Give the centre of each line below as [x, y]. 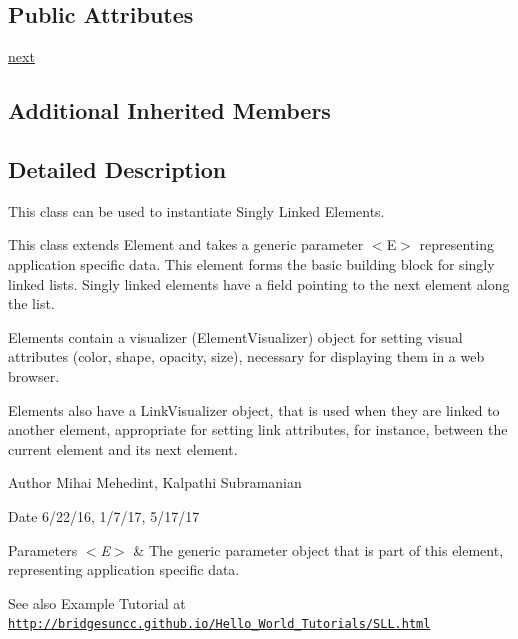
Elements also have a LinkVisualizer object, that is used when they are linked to [254, 409]
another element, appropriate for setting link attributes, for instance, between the [258, 429]
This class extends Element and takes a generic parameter [186, 244]
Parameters [43, 549]
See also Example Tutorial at [97, 602]
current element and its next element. [123, 448]
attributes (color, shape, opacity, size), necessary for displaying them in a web [246, 356]
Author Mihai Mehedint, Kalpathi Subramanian [155, 482]
